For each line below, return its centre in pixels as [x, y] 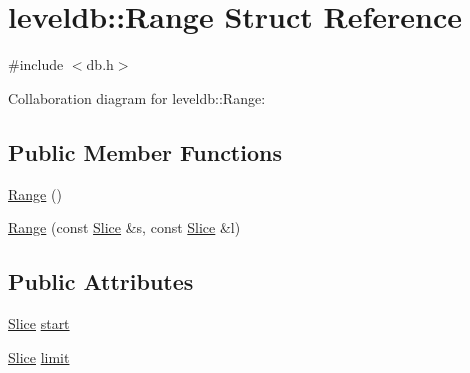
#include [36, 64]
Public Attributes [101, 281]
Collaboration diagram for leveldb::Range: [137, 97]
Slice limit [39, 356]
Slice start [39, 322]
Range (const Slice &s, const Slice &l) [124, 227]
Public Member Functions [145, 151]
